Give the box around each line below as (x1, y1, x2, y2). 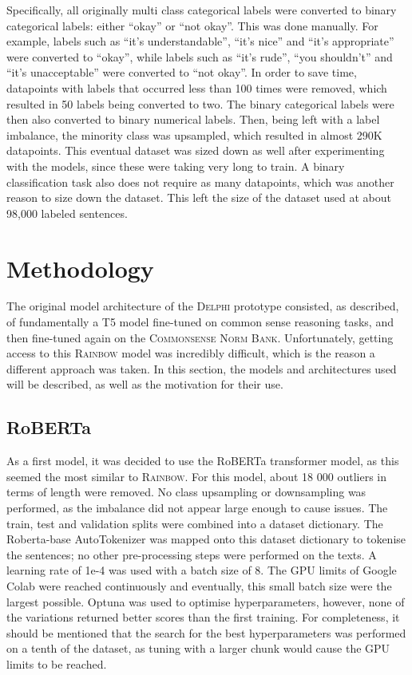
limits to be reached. (6, 655, 107, 672)
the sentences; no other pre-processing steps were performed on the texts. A (6, 546, 377, 562)
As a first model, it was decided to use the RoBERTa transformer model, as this (6, 452, 399, 469)
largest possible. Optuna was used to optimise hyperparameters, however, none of (6, 593, 405, 610)
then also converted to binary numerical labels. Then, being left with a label (6, 111, 380, 128)
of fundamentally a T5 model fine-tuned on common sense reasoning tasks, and (6, 314, 394, 330)
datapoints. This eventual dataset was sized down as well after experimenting (6, 142, 385, 159)
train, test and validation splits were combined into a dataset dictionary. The (6, 515, 383, 531)
